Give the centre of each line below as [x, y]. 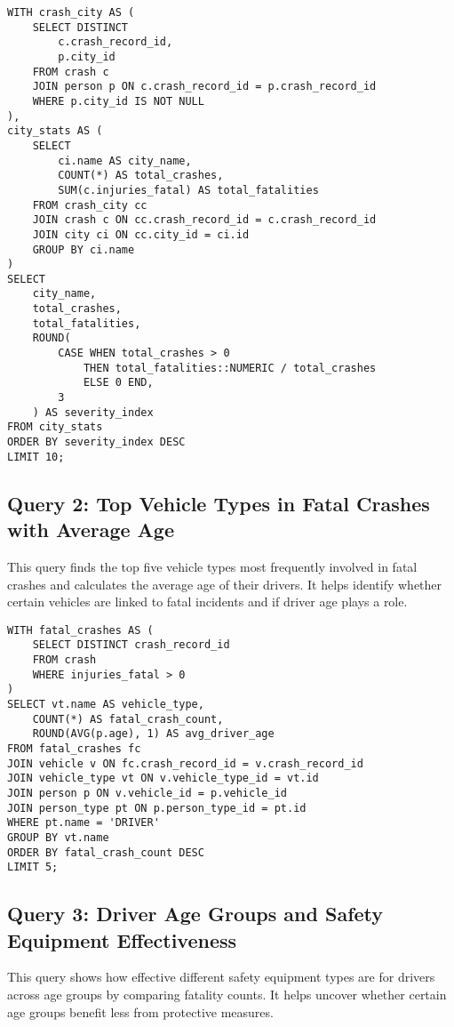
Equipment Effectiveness [122, 939]
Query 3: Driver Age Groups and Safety [195, 914]
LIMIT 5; [33, 867]
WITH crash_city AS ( [71, 12]
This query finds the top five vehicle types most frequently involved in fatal [212, 566]
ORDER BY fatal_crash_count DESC [106, 852]
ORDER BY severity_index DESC [96, 442]
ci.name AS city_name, [125, 160]
